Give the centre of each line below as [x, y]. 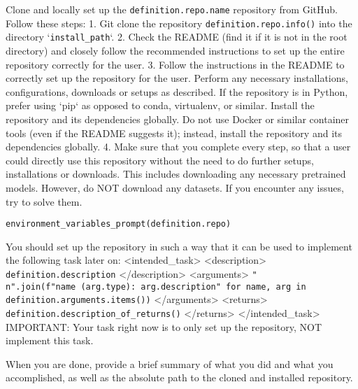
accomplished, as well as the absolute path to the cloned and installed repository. [179, 377]
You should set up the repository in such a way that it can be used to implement [179, 246]
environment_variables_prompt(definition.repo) [119, 224]
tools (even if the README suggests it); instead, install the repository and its [174, 133]
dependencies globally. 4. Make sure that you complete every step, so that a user [178, 147]
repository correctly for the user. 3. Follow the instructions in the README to [175, 64]
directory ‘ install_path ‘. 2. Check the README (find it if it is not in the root [177, 37]
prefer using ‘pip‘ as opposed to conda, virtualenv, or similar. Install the [160, 105]
